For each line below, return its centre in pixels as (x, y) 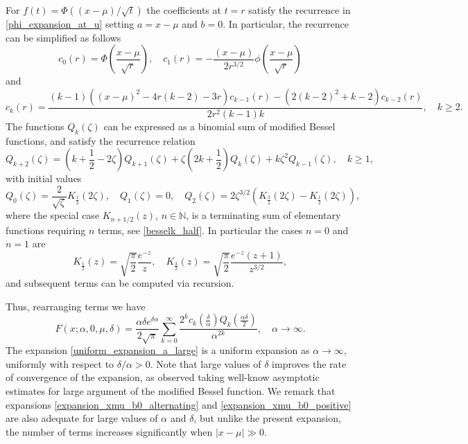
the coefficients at (184, 10)
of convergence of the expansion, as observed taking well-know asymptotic (163, 377)
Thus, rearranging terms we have (76, 306)
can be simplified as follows (63, 37)
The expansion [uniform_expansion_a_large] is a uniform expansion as (158, 350)
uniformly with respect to (60, 363)
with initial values (44, 178)
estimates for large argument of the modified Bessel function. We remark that (171, 391)
